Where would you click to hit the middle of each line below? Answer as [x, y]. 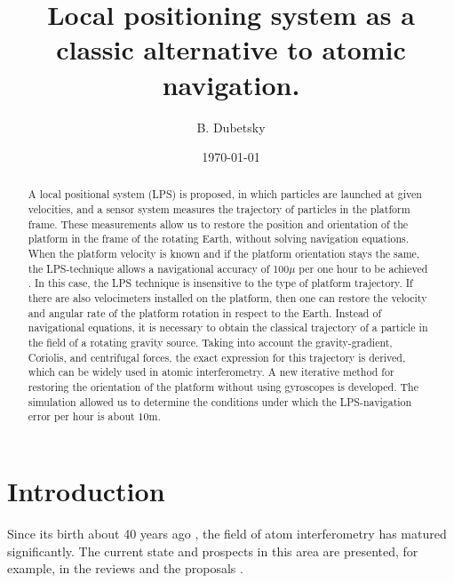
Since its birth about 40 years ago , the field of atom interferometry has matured [227, 533]
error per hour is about [81, 416]
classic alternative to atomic [231, 49]
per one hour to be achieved [363, 268]
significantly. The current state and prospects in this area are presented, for [213, 551]
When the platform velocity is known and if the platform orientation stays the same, [224, 254]
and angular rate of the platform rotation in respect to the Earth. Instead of [205, 312]
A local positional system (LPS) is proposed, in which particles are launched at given [225, 194]
